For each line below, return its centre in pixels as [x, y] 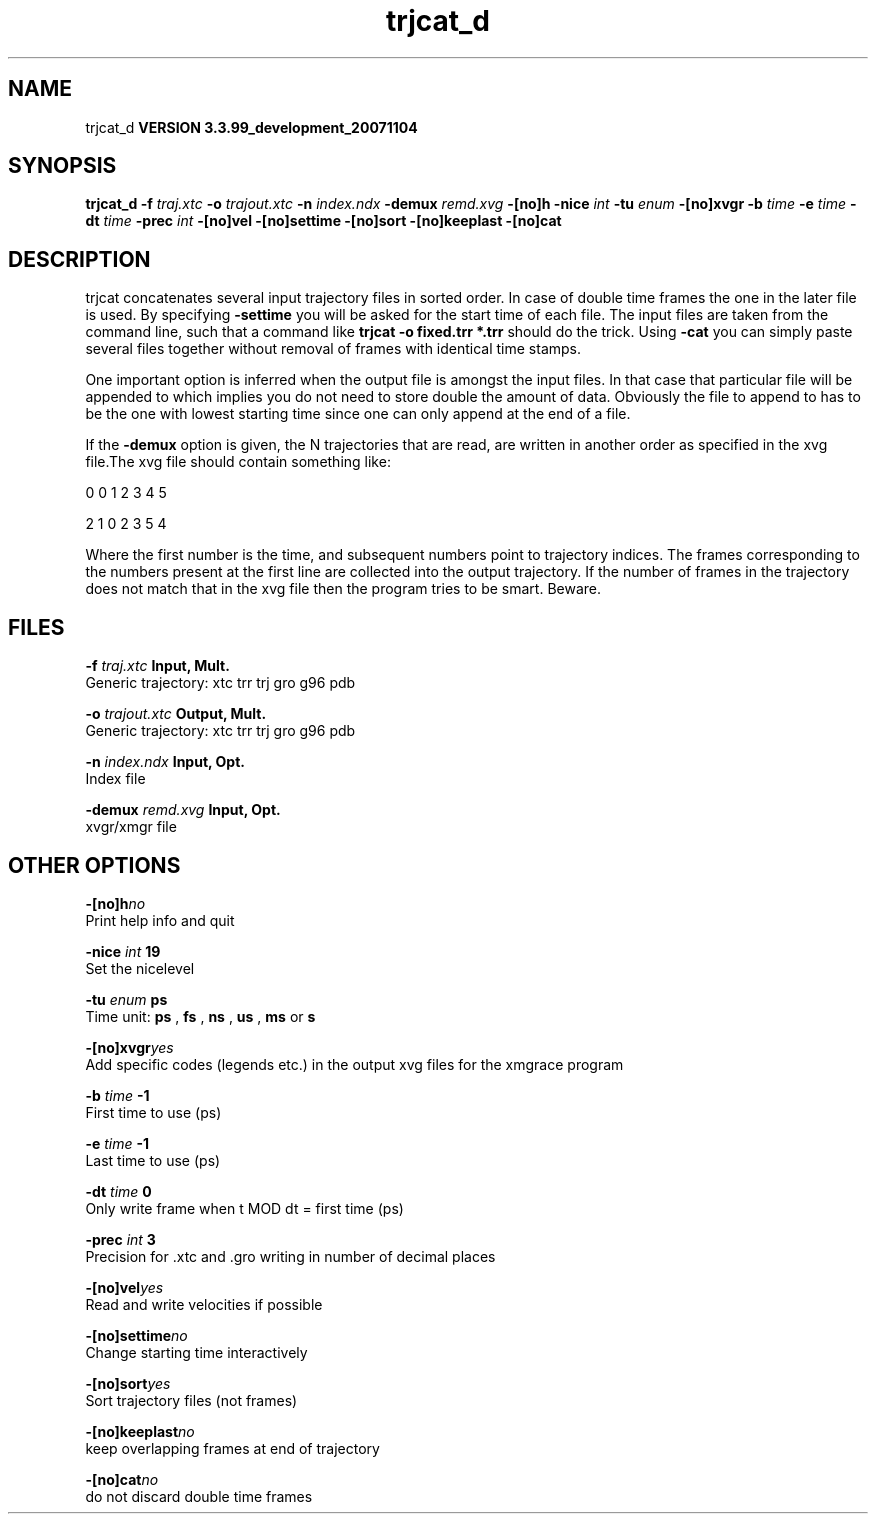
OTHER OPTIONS [94, 865]
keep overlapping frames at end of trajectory [232, 1448]
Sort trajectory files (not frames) [191, 1400]
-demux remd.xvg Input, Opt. [183, 810]
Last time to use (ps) [153, 1160]
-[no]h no [115, 903]
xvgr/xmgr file [131, 827]
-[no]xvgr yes [129, 1047]
